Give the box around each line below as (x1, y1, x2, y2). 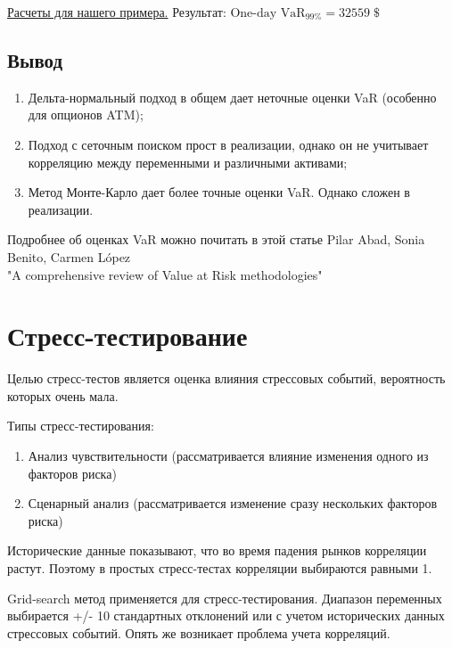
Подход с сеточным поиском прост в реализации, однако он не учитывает (28, 135, 429, 153)
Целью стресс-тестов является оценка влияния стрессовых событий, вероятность (7, 369, 446, 388)
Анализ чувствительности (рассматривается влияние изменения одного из (28, 447, 429, 465)
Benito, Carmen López (7, 247, 131, 266)
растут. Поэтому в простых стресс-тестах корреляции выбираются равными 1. (7, 559, 432, 578)
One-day (230, 7, 277, 20)
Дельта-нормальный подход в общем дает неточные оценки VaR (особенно (28, 87, 437, 106)
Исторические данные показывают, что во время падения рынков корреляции (7, 541, 427, 560)
